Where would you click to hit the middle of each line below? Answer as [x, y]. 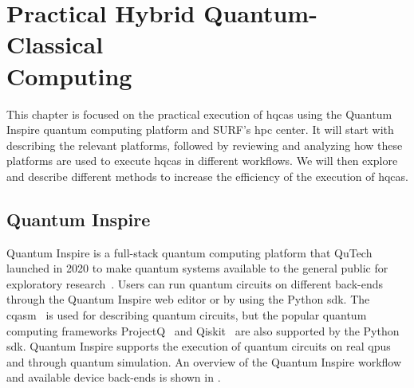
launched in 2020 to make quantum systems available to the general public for [197, 268]
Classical [55, 44]
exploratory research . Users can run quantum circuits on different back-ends [195, 283]
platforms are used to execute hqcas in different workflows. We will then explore [202, 161]
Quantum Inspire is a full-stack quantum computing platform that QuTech [189, 252]
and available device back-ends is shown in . [114, 377]
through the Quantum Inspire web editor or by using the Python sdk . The [188, 299]
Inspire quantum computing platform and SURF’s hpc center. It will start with [200, 129]
